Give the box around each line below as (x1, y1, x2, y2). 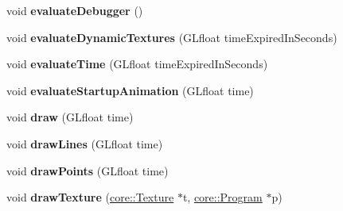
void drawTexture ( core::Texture (6, 189, 174, 205)
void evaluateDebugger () (6, 2, 143, 18)
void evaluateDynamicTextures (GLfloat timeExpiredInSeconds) (6, 29, 337, 45)
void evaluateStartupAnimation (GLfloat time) (6, 82, 254, 98)
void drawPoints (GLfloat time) (6, 162, 169, 178)
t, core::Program (182, 189, 263, 205)
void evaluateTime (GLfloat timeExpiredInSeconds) (6, 56, 268, 72)
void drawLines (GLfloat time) (6, 135, 163, 152)
